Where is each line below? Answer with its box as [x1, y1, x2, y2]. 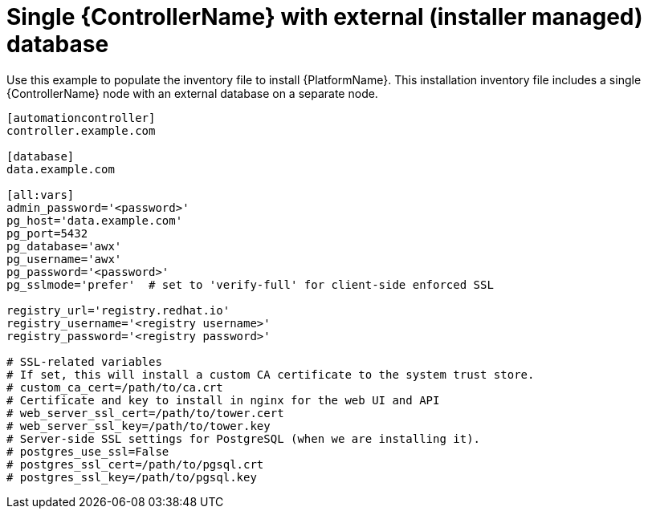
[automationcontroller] [6, 111, 156, 124]
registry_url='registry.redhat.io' [6, 303, 230, 317]
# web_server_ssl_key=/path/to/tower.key [6, 419, 271, 432]
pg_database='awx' [6, 239, 122, 253]
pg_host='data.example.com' [6, 213, 183, 227]
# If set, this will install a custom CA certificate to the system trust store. [6, 367, 535, 381]
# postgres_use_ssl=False [6, 444, 169, 458]
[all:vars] [6, 188, 75, 201]
